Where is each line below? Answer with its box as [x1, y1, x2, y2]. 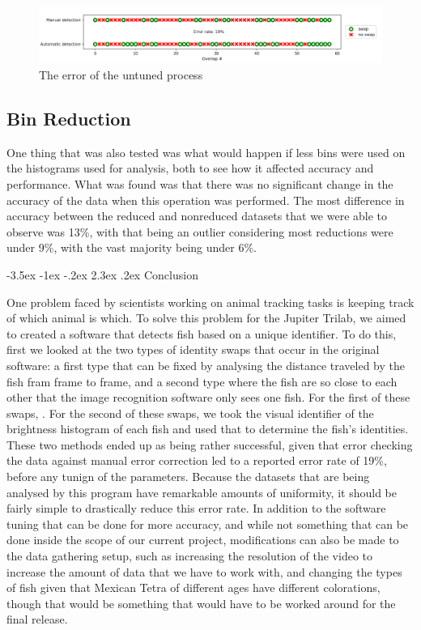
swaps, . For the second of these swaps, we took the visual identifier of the [6, 404, 374, 421]
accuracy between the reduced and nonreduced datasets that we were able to [6, 207, 388, 224]
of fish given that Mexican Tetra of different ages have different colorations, [6, 579, 381, 596]
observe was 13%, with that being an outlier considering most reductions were [6, 223, 393, 240]
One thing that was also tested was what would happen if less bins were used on [6, 143, 406, 160]
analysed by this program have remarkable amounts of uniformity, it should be [6, 483, 397, 500]
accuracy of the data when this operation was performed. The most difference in [6, 191, 405, 208]
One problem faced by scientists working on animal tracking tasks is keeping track [6, 293, 415, 310]
